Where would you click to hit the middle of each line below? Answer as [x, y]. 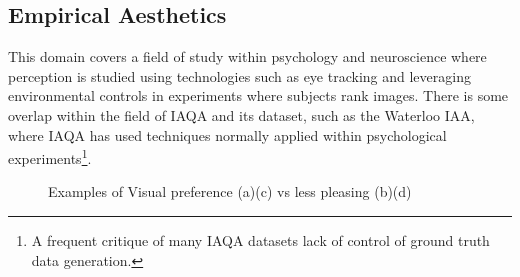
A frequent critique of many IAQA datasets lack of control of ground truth [260, 240]
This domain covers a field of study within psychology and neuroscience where [247, 56]
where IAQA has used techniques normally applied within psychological [227, 134]
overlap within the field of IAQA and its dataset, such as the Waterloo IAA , [241, 114]
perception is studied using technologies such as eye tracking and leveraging [239, 75]
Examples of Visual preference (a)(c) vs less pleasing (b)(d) [230, 191]
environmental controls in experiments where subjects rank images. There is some [258, 95]
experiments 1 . [50, 156]
